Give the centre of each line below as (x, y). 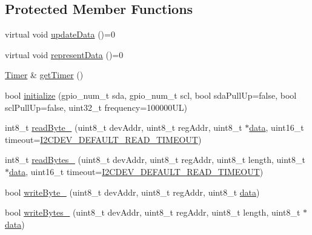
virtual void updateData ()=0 (60, 34)
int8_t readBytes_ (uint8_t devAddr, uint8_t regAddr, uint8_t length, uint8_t (155, 160)
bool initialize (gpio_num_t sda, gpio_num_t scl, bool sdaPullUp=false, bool (151, 95)
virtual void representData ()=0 (64, 54)
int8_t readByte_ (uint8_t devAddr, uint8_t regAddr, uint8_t (124, 127)
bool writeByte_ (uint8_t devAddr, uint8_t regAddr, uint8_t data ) (132, 192)
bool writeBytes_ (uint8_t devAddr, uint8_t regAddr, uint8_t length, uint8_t (153, 212)
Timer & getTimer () (44, 75)
